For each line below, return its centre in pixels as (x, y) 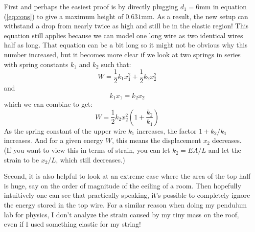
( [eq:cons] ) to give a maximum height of (64, 16)
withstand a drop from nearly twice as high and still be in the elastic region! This (126, 26)
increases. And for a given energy (54, 140)
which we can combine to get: (48, 104)
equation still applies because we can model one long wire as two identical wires (124, 35)
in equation (230, 6)
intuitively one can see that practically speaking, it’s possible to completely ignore (127, 195)
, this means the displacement (156, 140)
